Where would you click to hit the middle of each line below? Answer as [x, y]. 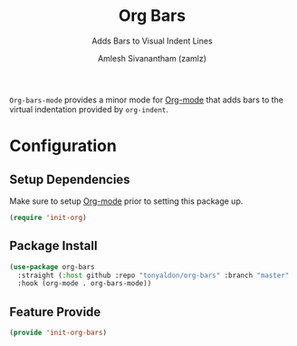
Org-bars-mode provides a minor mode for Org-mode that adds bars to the [146, 100]
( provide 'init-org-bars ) [58, 333]
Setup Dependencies [70, 179]
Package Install [53, 246]
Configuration [63, 146]
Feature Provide [55, 312]
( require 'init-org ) [48, 217]
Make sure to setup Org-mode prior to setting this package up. [126, 201]
